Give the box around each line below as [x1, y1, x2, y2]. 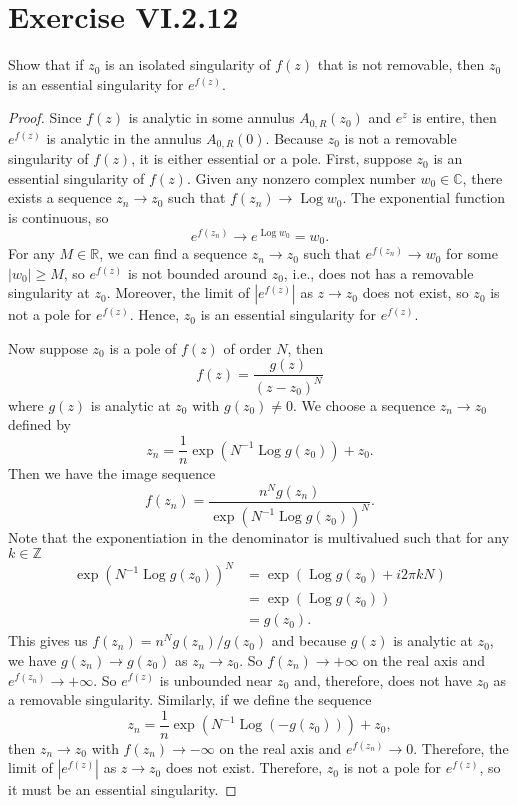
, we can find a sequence [99, 243, 248, 264]
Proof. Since [8, 107, 82, 128]
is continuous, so [8, 207, 109, 227]
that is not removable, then [317, 54, 485, 75]
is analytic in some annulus [128, 107, 295, 128]
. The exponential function [342, 187, 506, 208]
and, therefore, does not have [294, 669, 473, 690]
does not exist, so [362, 282, 469, 303]
